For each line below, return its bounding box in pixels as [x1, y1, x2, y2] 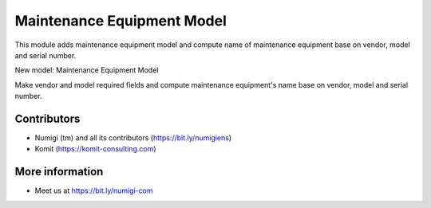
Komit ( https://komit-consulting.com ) [34, 144, 156, 154]
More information [14, 165, 104, 179]
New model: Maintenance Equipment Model [14, 65, 159, 75]
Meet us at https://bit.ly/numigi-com [34, 186, 153, 195]
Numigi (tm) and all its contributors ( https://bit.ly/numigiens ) [34, 133, 232, 143]
